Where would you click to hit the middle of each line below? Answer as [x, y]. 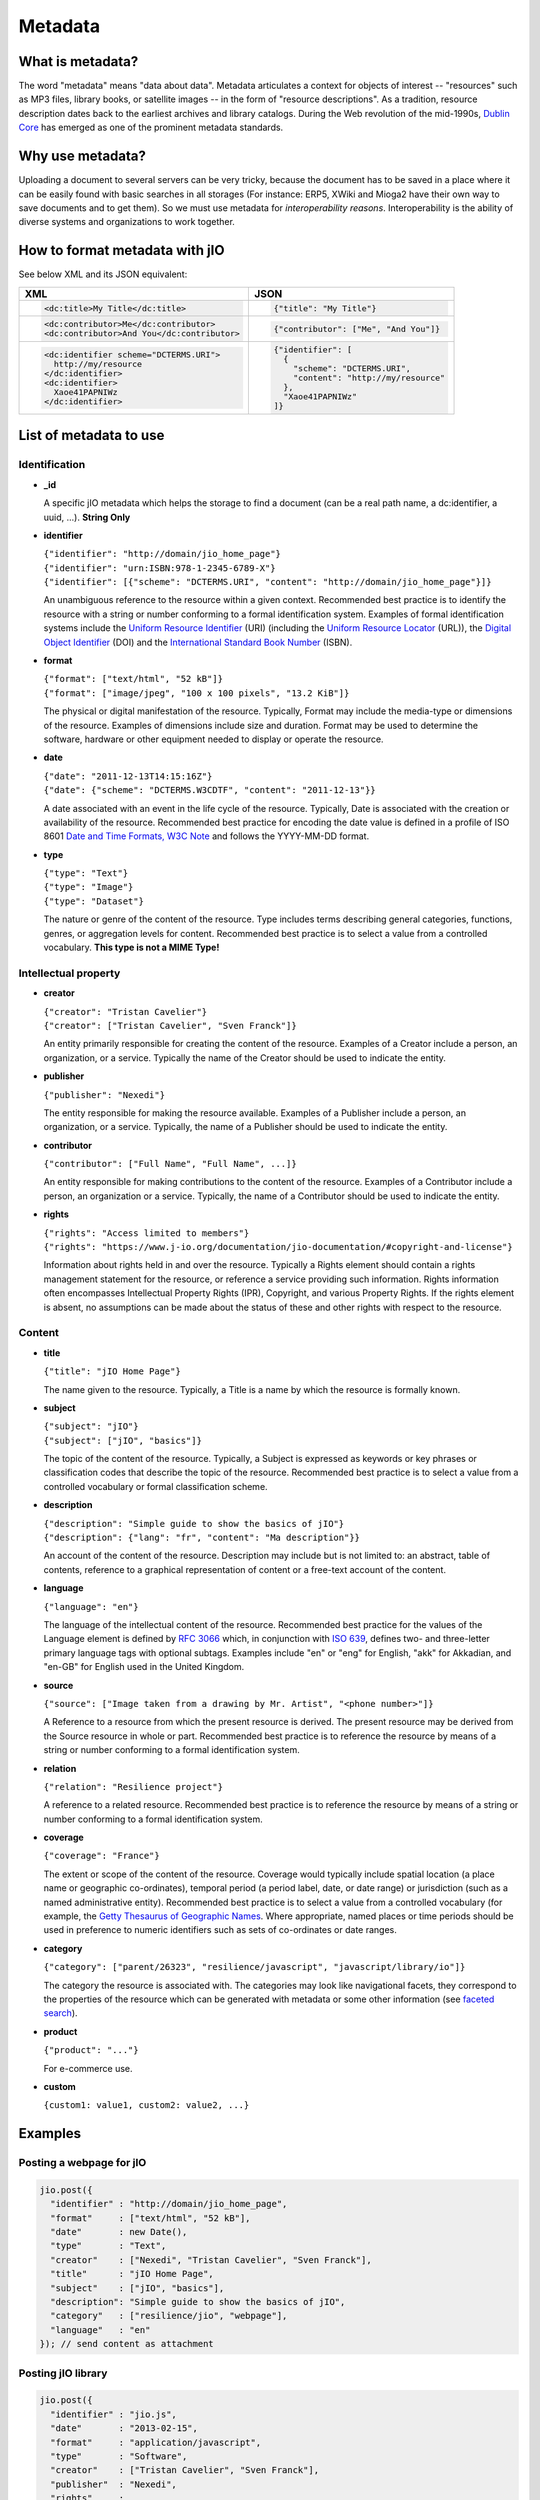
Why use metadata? [82, 156]
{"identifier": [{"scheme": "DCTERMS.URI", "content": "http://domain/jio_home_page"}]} [267, 582]
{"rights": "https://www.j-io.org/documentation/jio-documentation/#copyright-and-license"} [278, 1247]
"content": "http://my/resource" [369, 378]
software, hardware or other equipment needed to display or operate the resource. [213, 739]
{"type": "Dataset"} [94, 901]
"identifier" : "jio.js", [113, 2414]
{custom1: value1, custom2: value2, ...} [146, 2105]
